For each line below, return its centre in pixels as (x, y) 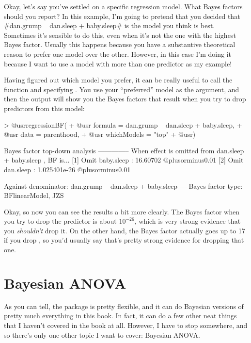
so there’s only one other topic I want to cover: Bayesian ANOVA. (102, 335)
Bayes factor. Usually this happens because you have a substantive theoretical (120, 44)
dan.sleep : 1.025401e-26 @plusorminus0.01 (67, 169)
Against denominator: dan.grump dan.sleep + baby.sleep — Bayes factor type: (123, 186)
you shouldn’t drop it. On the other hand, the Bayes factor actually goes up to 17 (125, 230)
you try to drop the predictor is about (60, 221)
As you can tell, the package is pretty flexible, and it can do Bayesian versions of (124, 306)
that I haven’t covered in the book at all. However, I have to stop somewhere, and (126, 325)
